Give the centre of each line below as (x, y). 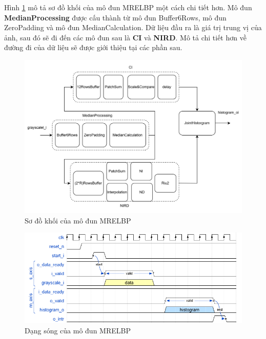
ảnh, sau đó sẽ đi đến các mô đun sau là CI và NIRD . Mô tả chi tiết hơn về (125, 37)
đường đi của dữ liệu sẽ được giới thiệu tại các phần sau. (93, 47)
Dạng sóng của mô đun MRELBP (78, 330)
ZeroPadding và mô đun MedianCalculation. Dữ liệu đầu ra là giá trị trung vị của (133, 27)
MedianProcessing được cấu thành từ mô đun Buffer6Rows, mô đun (115, 17)
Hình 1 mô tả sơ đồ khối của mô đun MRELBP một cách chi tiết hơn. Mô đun (128, 7)
